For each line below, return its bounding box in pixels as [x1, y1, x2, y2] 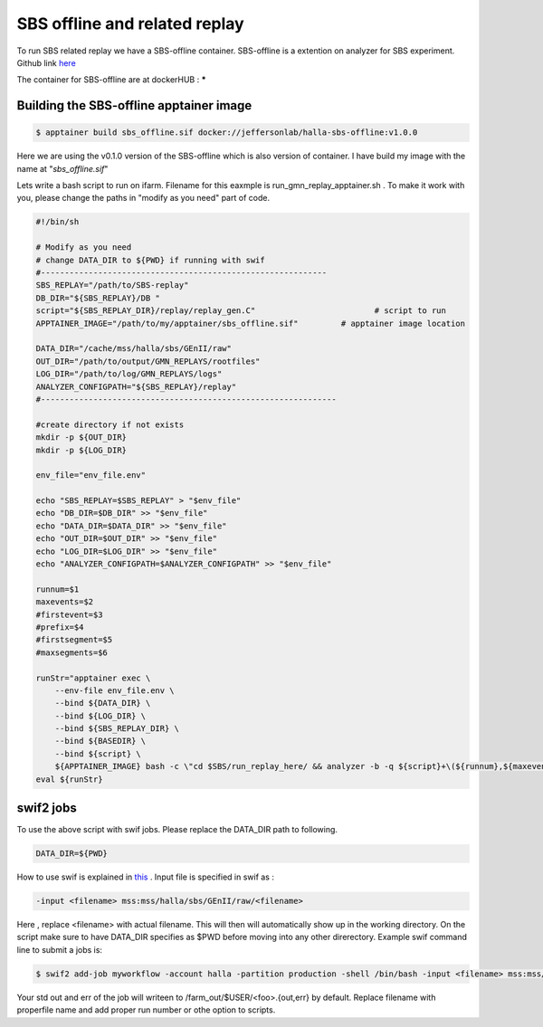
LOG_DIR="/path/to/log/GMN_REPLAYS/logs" [35, 369, 223, 379]
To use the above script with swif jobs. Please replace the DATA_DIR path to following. [16, 824, 338, 835]
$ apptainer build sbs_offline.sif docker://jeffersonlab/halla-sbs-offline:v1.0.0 [35, 128, 418, 138]
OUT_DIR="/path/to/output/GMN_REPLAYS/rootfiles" [35, 356, 261, 366]
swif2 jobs [16, 801, 77, 816]
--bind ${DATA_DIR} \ [54, 698, 151, 708]
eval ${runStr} [35, 774, 103, 785]
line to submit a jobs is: [16, 944, 103, 955]
